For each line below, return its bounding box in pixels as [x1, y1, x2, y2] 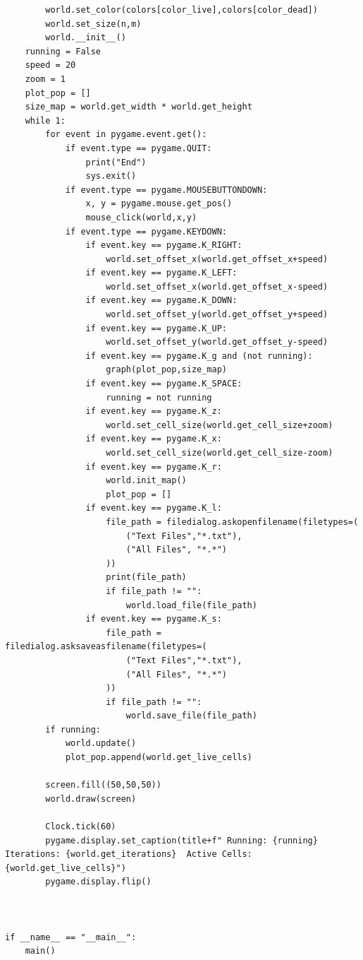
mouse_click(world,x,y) [85, 212, 197, 223]
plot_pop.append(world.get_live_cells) [65, 752, 252, 763]
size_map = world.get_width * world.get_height [25, 102, 252, 112]
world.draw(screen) [45, 793, 137, 804]
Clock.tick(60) [45, 822, 116, 832]
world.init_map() [106, 475, 187, 486]
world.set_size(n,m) [45, 18, 142, 29]
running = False [25, 46, 101, 57]
